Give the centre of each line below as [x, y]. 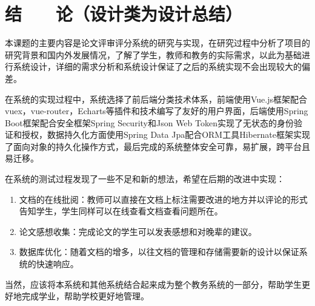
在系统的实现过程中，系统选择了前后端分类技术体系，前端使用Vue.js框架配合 [156, 99]
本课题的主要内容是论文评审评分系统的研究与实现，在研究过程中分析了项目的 [157, 43]
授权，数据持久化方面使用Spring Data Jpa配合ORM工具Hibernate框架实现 [166, 134]
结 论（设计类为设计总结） [124, 14]
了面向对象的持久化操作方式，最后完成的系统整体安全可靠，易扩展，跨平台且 [157, 146]
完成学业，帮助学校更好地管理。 [85, 296]
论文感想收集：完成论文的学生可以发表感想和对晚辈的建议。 [138, 231]
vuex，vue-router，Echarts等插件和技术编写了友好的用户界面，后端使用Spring [157, 111]
